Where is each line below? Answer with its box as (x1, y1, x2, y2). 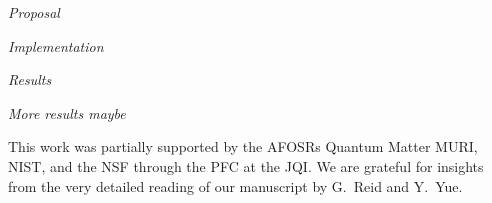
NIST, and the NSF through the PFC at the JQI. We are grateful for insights (8, 155, 484, 176)
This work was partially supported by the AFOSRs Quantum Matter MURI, (8, 136, 478, 157)
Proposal (8, 2, 60, 22)
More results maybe (8, 102, 126, 123)
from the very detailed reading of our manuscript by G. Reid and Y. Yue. (8, 175, 463, 196)
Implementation (8, 35, 104, 56)
